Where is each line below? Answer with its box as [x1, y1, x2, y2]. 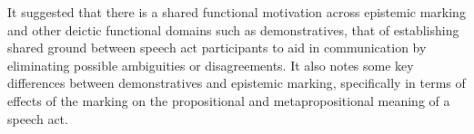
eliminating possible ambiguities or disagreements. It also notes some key [7, 55, 414, 74]
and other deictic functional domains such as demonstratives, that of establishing [7, 20, 459, 39]
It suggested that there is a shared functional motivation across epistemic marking [7, 3, 466, 21]
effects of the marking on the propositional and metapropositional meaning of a [7, 91, 450, 110]
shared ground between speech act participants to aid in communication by [7, 38, 427, 57]
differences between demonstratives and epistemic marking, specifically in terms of [7, 73, 466, 92]
